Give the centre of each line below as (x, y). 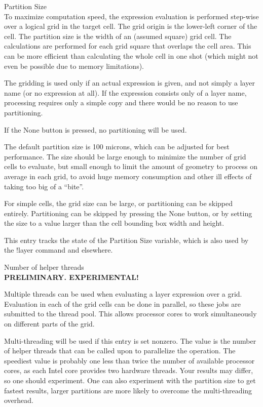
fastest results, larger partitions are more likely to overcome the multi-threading (128, 390)
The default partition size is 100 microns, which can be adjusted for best (117, 147)
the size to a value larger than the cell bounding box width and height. (114, 223)
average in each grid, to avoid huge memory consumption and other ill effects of (128, 176)
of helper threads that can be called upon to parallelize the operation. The (120, 351)
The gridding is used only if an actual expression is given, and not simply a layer (129, 83)
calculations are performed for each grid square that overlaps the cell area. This (128, 46)
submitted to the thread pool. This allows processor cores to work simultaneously (130, 314)
